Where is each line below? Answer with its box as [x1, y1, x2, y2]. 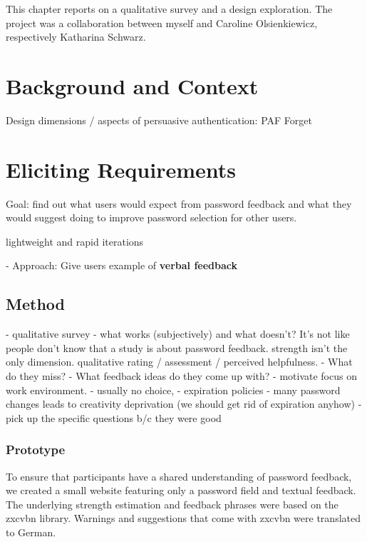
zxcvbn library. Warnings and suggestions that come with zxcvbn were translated [6, 511, 361, 526]
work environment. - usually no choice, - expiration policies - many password [6, 382, 341, 397]
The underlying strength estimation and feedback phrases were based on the [6, 496, 338, 511]
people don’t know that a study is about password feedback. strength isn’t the [6, 340, 348, 355]
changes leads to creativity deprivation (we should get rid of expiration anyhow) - [6, 396, 362, 411]
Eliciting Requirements [6, 154, 237, 184]
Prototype [6, 441, 66, 458]
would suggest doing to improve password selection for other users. [6, 210, 297, 225]
